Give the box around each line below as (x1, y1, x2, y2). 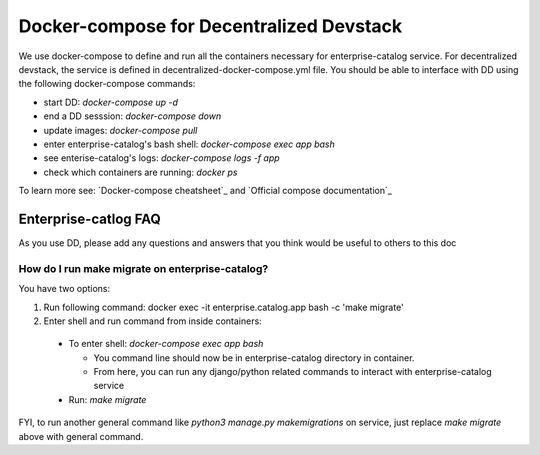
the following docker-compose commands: (18, 78, 196, 90)
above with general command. (18, 430, 144, 442)
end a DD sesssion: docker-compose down (43, 110, 222, 122)
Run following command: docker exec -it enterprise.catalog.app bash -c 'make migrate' (43, 301, 404, 313)
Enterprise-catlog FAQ (18, 210, 162, 227)
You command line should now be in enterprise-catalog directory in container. (93, 351, 415, 364)
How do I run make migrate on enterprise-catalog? (18, 261, 269, 275)
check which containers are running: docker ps (43, 166, 238, 178)
